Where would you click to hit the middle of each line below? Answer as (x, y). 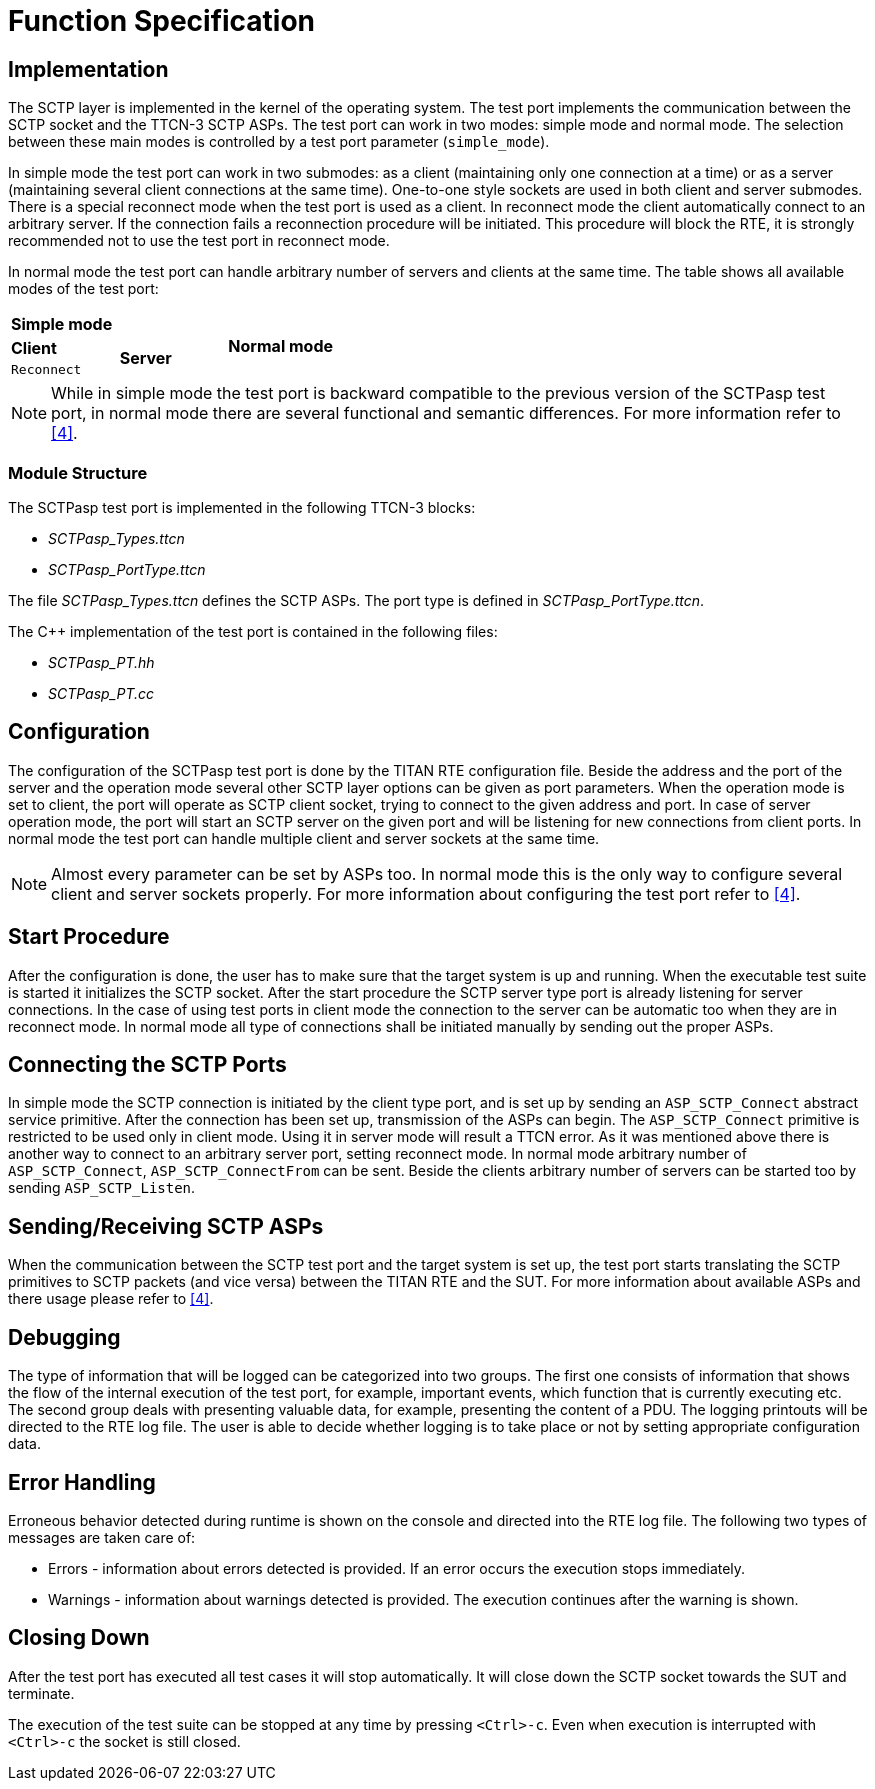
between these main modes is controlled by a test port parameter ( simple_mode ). (279, 142)
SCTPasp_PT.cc (101, 693)
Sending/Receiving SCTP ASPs (166, 1226)
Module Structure (78, 472)
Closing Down (79, 1638)
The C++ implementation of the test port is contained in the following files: (253, 631)
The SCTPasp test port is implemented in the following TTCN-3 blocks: (242, 507)
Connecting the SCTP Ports (147, 1065)
